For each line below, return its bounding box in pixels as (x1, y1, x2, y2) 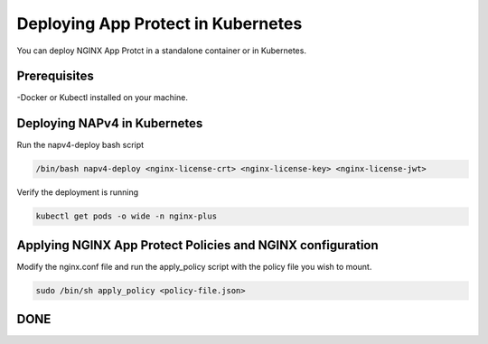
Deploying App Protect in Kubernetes (16, 14, 303, 33)
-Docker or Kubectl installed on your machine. (16, 92, 189, 103)
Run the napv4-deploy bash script (16, 140, 145, 151)
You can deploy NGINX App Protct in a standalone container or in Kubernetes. (16, 45, 307, 56)
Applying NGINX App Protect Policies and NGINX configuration (16, 237, 379, 253)
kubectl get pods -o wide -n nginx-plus (35, 211, 217, 221)
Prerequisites (16, 69, 94, 84)
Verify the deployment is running (16, 187, 139, 198)
